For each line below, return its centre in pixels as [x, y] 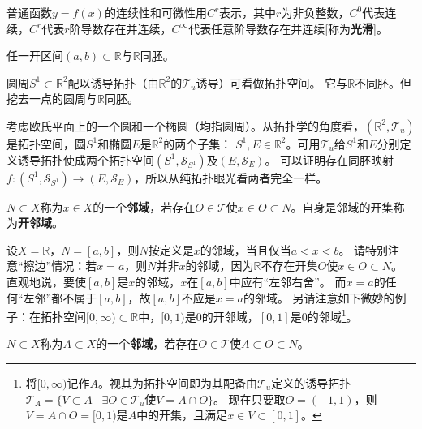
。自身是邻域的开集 [342, 206]
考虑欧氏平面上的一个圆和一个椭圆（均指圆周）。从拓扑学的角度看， [185, 125]
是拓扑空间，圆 [46, 143]
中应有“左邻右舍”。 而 [288, 281]
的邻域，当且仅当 [245, 249]
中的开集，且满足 [182, 415]
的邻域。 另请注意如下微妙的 [319, 297]
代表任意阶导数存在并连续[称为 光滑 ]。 [288, 28]
